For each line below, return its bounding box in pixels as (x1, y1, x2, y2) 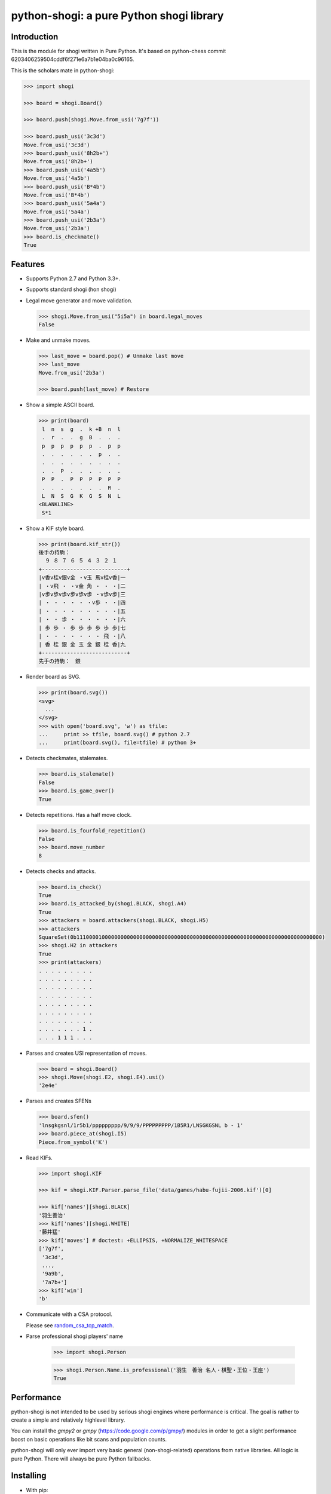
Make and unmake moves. (26, 336, 91, 344)
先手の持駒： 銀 (38, 658, 81, 665)
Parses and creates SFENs (26, 1097, 92, 1105)
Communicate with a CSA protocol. (26, 1311, 113, 1318)
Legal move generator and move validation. (26, 296, 133, 304)
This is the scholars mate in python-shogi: (11, 66, 115, 74)
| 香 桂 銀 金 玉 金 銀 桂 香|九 (38, 641, 126, 648)
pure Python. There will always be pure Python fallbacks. (11, 1455, 152, 1462)
